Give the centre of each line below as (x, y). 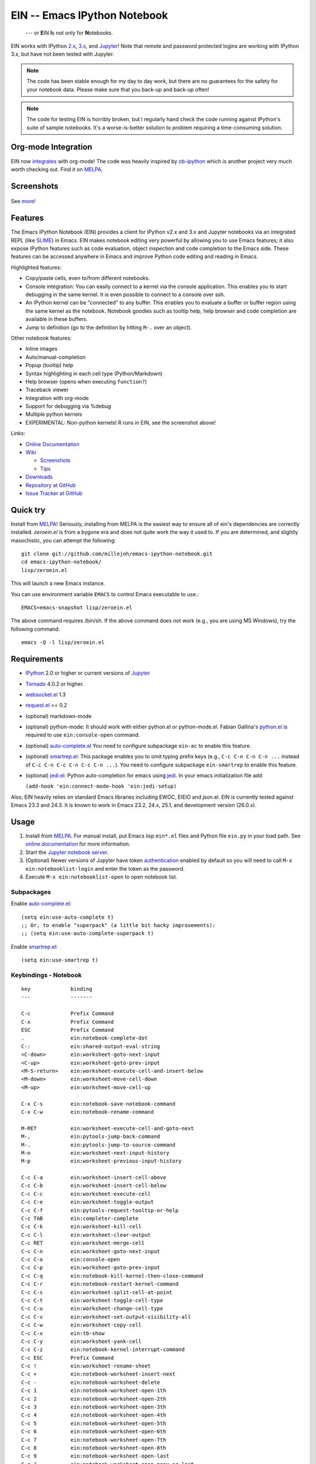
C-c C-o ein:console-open (71, 1259)
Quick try (28, 510)
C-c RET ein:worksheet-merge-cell (83, 1243)
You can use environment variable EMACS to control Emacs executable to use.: (105, 594)
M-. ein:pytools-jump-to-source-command (98, 1145)
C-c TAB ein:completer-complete (80, 1219)
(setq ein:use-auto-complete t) (68, 917)
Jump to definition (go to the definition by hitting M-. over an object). (109, 327)
